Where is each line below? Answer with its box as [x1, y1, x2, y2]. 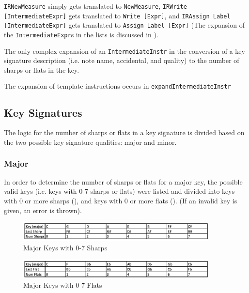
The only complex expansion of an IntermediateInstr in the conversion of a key [4, 46, 245, 56]
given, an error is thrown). [4, 205, 82, 215]
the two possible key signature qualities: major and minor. [4, 137, 177, 147]
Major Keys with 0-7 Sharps [23, 242, 107, 252]
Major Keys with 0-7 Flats [23, 280, 102, 290]
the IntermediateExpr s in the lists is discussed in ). [4, 29, 158, 39]
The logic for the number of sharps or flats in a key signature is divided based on [4, 127, 245, 138]
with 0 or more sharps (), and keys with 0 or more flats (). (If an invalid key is [4, 195, 237, 205]
